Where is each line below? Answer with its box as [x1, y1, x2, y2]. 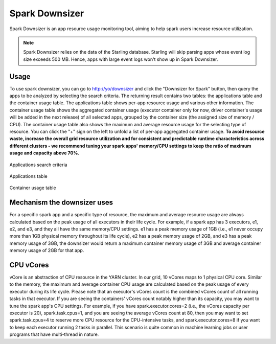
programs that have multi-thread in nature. [9, 331, 99, 337]
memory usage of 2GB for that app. [9, 247, 84, 254]
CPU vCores [9, 261, 49, 269]
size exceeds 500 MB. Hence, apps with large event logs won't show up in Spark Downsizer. [23, 56, 218, 62]
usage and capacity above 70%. [9, 150, 80, 156]
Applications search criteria [9, 162, 67, 168]
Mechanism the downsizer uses [9, 198, 113, 207]
